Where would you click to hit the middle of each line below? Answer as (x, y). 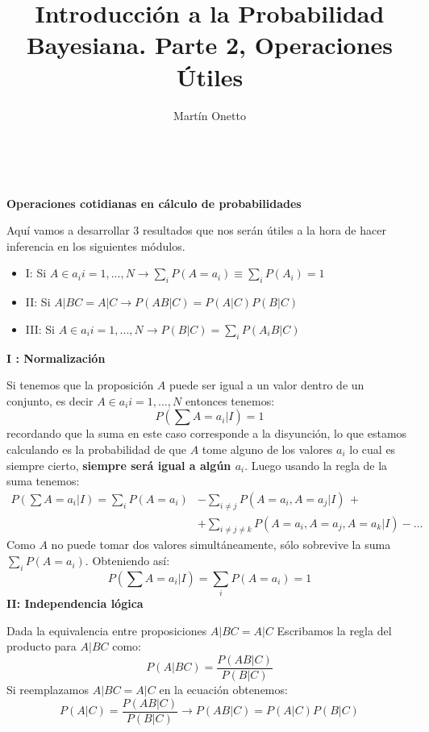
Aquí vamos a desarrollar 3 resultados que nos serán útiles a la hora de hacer (196, 230)
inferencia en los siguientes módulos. (96, 245)
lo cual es (373, 449)
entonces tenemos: (230, 400)
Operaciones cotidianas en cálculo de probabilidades (154, 203)
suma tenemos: (43, 481)
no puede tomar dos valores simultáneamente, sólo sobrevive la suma (221, 545)
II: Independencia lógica (75, 603)
